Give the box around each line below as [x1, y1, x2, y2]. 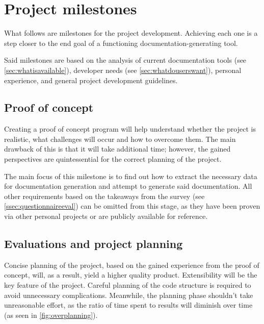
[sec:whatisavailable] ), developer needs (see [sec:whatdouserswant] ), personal [4, 64, 242, 75]
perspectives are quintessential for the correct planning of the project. [4, 154, 222, 164]
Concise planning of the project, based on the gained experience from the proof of [4, 259, 259, 270]
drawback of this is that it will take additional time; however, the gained [4, 143, 231, 154]
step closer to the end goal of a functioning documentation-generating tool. [4, 37, 238, 48]
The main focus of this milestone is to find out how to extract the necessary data [4, 170, 257, 181]
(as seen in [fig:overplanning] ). [4, 309, 98, 320]
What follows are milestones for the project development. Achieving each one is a [4, 28, 258, 38]
